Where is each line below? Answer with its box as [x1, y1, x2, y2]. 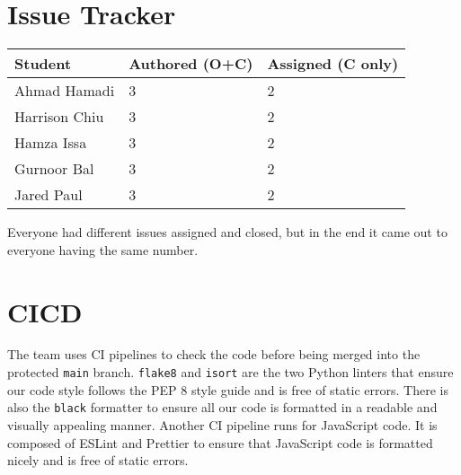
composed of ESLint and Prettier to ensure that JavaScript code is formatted [7, 433, 433, 452]
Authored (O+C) [129, 53, 253, 75]
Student [14, 53, 72, 75]
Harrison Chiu [14, 106, 104, 128]
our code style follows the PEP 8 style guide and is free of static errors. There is [7, 380, 448, 399]
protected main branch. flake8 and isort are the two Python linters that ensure [7, 363, 454, 382]
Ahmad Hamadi [14, 80, 115, 101]
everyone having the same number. [7, 240, 199, 259]
